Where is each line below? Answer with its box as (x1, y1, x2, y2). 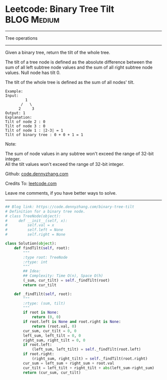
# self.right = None (5, 232, 66, 237)
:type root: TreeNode (23, 255, 68, 260)
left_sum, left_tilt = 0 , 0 (23, 333, 81, 338)
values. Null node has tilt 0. (5, 70, 61, 76)
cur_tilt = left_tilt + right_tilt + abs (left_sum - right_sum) (23, 365, 155, 371)
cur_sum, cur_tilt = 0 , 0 (23, 328, 77, 333)
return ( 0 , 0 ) (31, 314, 61, 320)
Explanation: (5, 115, 32, 120)
